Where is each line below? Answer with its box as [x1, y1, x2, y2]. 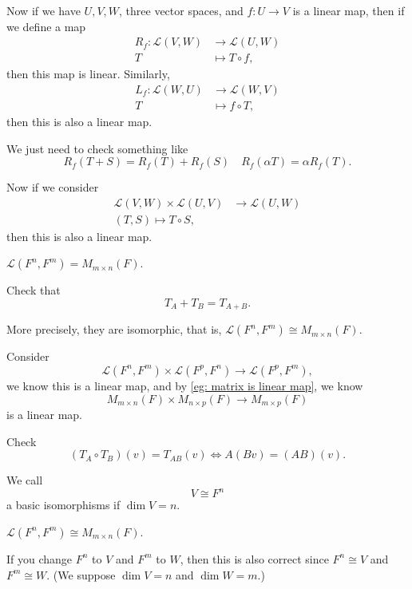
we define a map [6, 18, 86, 34]
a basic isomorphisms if [6, 496, 121, 513]
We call [6, 472, 43, 488]
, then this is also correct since [180, 550, 329, 567]
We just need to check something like [6, 140, 188, 156]
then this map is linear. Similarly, [6, 65, 170, 82]
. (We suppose [46, 566, 116, 583]
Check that [6, 282, 61, 298]
